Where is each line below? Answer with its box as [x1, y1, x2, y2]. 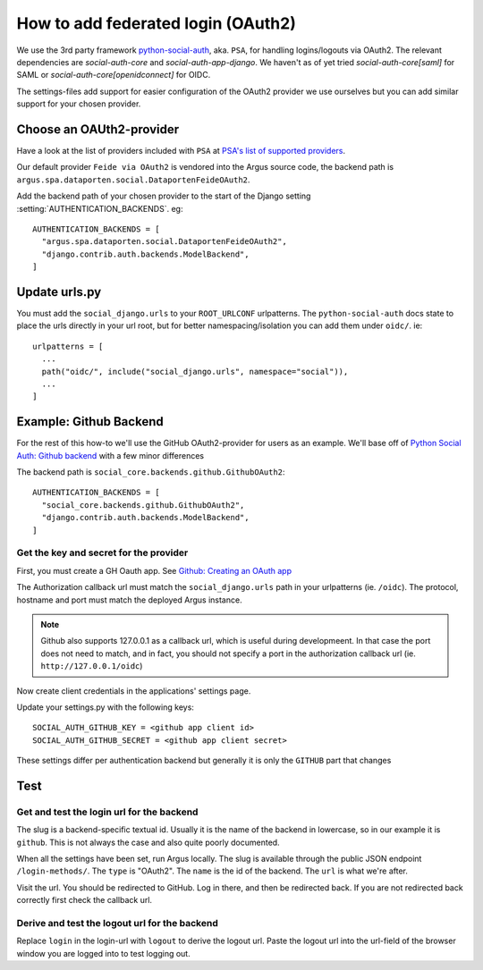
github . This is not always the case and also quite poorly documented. [16, 837, 281, 848]
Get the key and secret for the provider [16, 546, 189, 559]
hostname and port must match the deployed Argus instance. [16, 595, 242, 605]
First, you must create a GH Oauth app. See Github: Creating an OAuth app [16, 565, 292, 576]
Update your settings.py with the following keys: [16, 702, 194, 713]
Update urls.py [16, 284, 102, 299]
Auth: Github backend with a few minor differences [16, 450, 205, 460]
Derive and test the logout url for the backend [16, 916, 218, 929]
